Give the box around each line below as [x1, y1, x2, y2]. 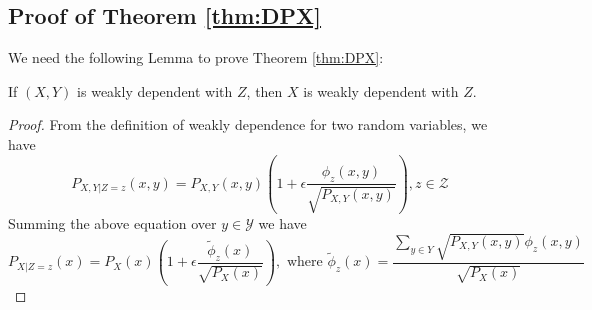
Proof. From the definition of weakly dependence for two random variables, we [8, 114, 488, 135]
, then [246, 80, 283, 101]
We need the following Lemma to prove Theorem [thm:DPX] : [8, 47, 384, 68]
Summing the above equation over [8, 212, 217, 233]
